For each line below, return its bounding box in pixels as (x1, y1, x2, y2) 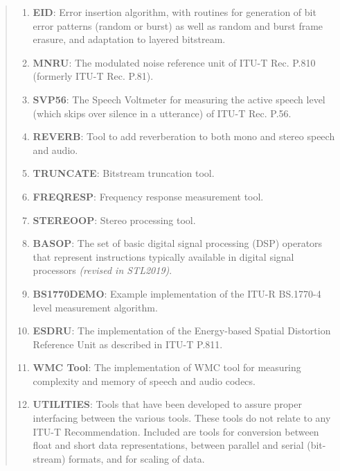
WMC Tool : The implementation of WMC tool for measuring (33, 360, 301, 375)
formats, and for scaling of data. (69, 451, 205, 465)
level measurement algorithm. (33, 300, 158, 314)
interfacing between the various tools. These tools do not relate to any (33, 411, 331, 425)
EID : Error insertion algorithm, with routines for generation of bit (33, 5, 316, 19)
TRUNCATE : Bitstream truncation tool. (33, 166, 215, 180)
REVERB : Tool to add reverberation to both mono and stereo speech (33, 129, 335, 144)
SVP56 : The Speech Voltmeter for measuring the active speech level (33, 92, 325, 106)
